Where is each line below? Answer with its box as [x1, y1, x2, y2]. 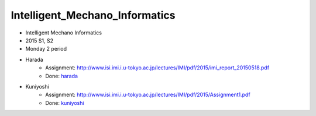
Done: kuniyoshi [45, 99, 84, 106]
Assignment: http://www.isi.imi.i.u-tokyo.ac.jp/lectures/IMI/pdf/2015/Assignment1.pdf [45, 91, 251, 99]
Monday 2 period [25, 45, 67, 52]
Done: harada [45, 72, 78, 79]
